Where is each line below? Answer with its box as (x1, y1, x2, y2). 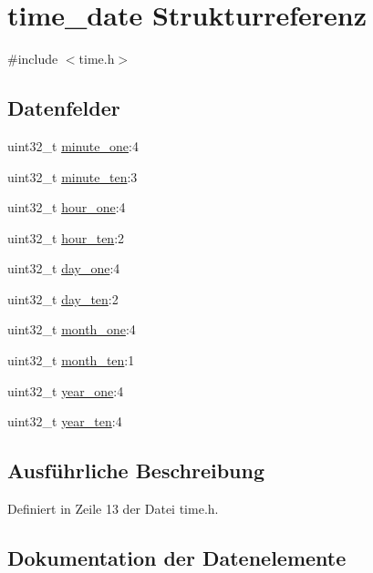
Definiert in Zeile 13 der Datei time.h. (7, 499, 219, 518)
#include (7, 49, 58, 68)
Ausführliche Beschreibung (7, 456, 264, 485)
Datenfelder (7, 94, 120, 122)
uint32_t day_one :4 (7, 259, 120, 278)
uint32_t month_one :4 (7, 320, 136, 339)
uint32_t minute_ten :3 (7, 167, 138, 186)
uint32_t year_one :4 (7, 381, 124, 400)
